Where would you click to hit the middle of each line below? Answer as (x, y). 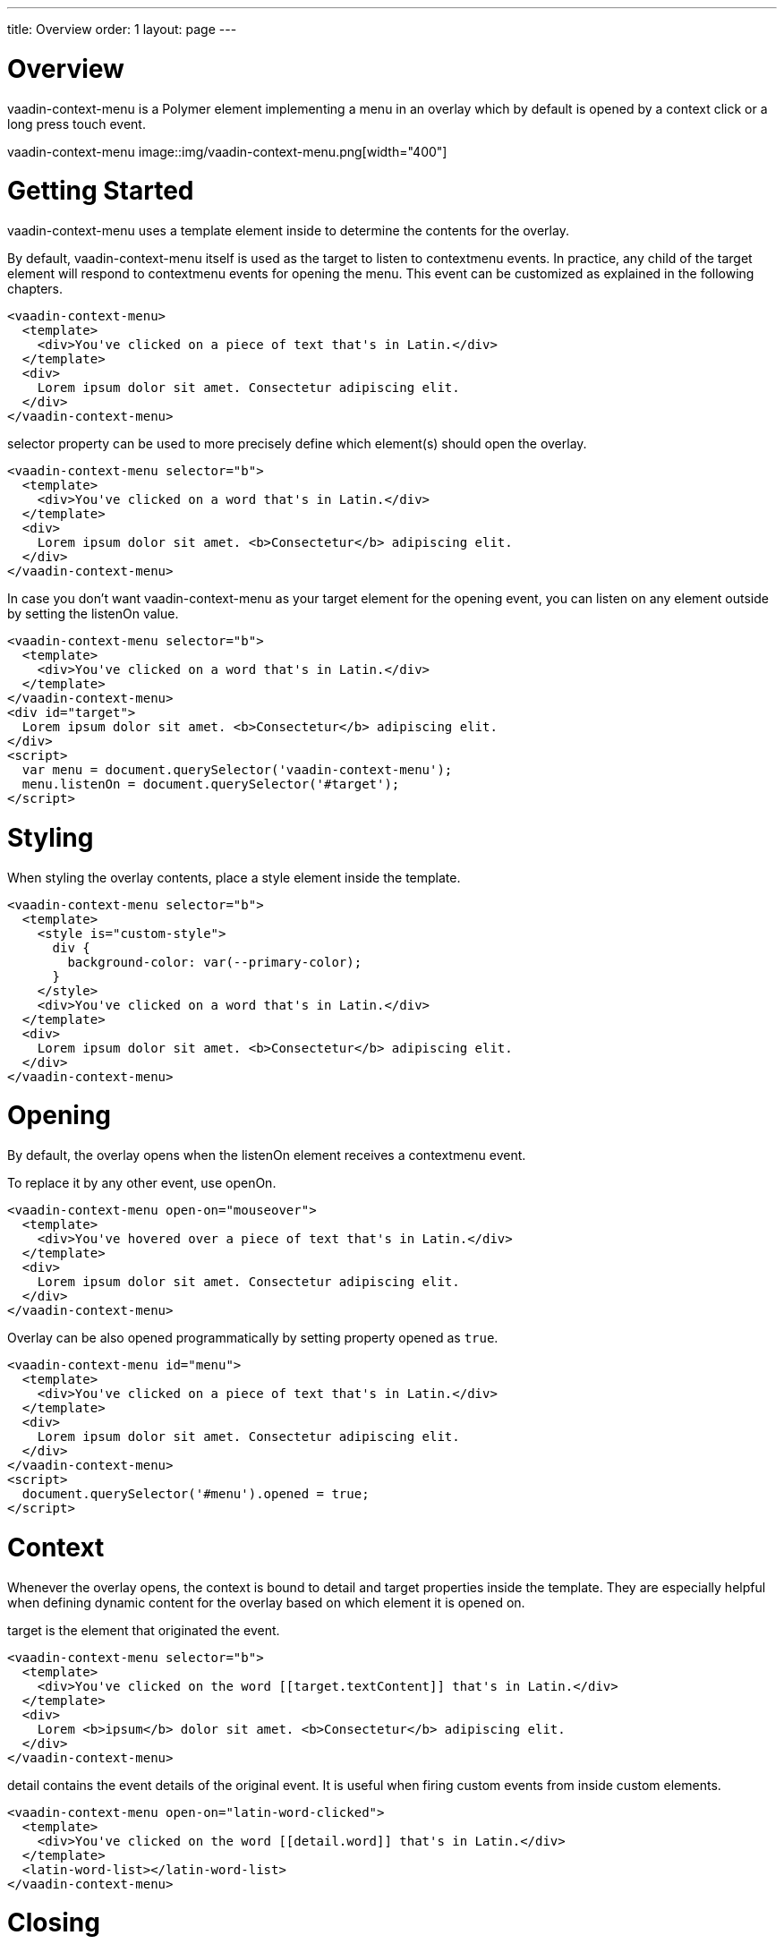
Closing (54, 1923)
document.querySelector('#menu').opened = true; (196, 1494)
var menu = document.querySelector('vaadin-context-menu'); (237, 770)
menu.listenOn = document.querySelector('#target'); (211, 784)
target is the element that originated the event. (144, 1630)
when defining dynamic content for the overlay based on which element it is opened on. (266, 1602)
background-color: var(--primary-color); (215, 962)
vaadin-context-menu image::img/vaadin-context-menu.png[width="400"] (227, 151)
